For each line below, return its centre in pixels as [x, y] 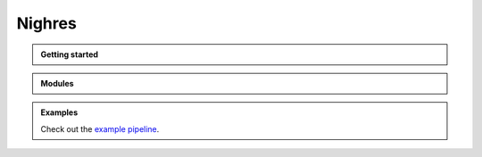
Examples [59, 112]
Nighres [47, 23]
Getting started [69, 54]
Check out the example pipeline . [100, 128]
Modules [58, 83]
